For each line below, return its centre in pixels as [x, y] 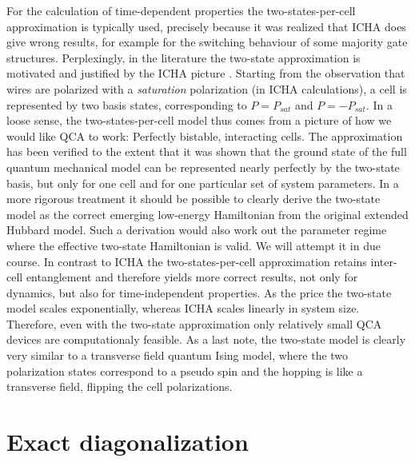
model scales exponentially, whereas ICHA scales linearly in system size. [183, 308]
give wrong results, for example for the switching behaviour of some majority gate [207, 42]
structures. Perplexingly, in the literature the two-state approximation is [184, 57]
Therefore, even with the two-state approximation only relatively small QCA [194, 323]
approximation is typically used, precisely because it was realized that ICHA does [206, 26]
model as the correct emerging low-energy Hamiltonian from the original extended [207, 214]
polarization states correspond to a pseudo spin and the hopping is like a [185, 370]
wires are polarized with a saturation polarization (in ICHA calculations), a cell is [207, 88]
